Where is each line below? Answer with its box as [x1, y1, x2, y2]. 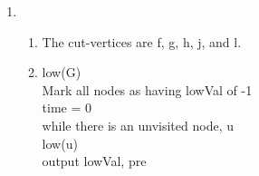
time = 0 [42, 98, 92, 117]
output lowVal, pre [42, 152, 147, 171]
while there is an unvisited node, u [42, 115, 234, 134]
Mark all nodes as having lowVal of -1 [42, 80, 253, 99]
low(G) [42, 63, 82, 82]
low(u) [42, 133, 78, 152]
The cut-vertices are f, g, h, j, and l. [42, 32, 242, 51]
